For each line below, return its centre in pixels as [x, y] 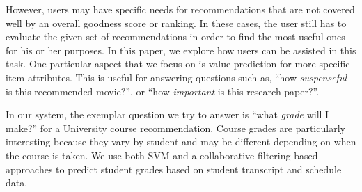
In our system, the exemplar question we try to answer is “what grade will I [167, 114]
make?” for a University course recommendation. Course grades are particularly [175, 128]
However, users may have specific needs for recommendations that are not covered [180, 9]
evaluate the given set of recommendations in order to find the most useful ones [175, 37]
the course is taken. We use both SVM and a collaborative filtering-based [162, 155]
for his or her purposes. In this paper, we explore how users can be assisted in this [181, 50]
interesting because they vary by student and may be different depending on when [181, 142]
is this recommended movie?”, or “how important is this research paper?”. [163, 91]
